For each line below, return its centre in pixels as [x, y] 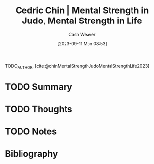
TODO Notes [31, 132]
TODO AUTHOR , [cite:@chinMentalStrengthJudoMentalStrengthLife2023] [77, 67]
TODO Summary [39, 87]
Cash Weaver [82, 34]
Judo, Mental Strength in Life [82, 21]
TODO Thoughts [39, 109]
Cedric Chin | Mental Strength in [82, 10]
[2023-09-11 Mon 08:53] [82, 43]
